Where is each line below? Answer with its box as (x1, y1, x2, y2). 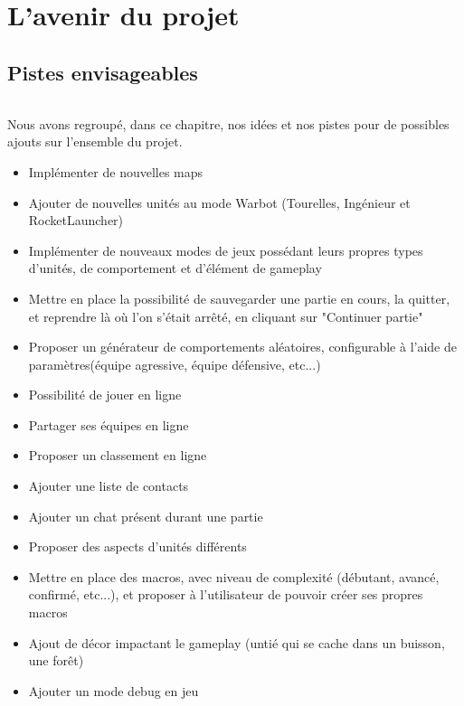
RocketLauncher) (28, 211, 124, 230)
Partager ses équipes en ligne (28, 415, 189, 434)
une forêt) (28, 651, 84, 670)
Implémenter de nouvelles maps (28, 162, 204, 181)
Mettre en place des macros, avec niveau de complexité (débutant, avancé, (28, 567, 440, 586)
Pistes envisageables (7, 58, 198, 86)
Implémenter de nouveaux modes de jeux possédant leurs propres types (28, 240, 423, 259)
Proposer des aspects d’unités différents (28, 537, 247, 556)
